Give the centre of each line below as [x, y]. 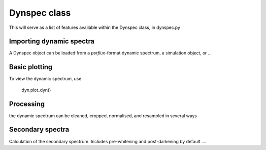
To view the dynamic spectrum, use [45, 79]
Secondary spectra [39, 130]
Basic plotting [31, 67]
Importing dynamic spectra [52, 41]
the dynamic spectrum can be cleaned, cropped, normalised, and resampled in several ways [103, 116]
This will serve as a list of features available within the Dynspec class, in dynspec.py [95, 27]
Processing [27, 104]
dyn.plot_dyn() [36, 90]
